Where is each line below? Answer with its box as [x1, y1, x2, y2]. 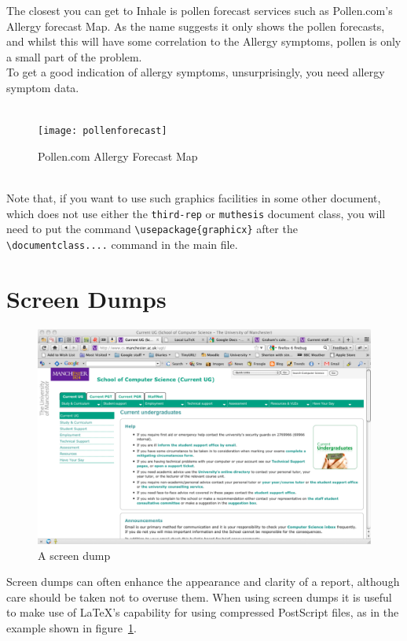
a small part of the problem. [6, 48, 142, 65]
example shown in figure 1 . [6, 619, 137, 635]
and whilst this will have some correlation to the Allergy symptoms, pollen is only [6, 33, 401, 50]
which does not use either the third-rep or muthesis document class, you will [6, 205, 386, 221]
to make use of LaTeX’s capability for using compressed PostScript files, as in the [6, 604, 399, 621]
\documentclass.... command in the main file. [6, 235, 238, 252]
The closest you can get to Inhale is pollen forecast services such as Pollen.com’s [6, 2, 393, 18]
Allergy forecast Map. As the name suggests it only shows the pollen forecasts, [6, 17, 385, 34]
